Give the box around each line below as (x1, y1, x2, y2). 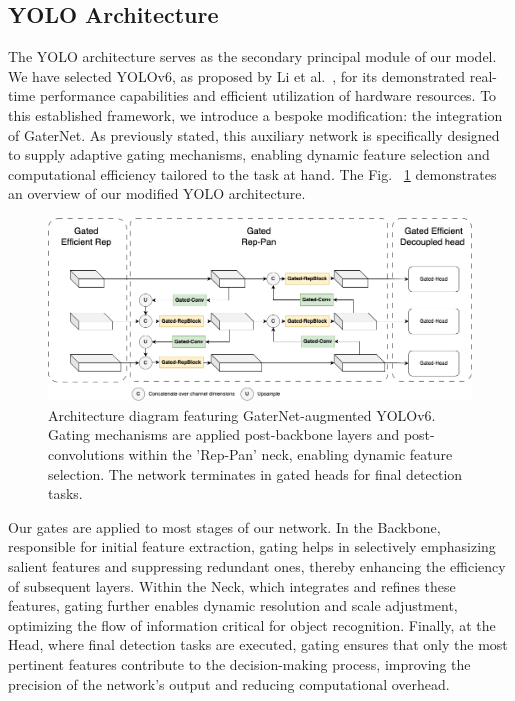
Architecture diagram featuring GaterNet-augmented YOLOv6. (48, 404, 436, 425)
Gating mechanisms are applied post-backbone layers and (48, 424, 400, 445)
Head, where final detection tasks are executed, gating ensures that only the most (8, 634, 508, 655)
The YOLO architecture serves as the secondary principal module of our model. (8, 46, 497, 67)
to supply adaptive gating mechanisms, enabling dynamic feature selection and (8, 144, 490, 165)
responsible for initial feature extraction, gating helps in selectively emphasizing (8, 536, 496, 557)
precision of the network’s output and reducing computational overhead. (8, 673, 450, 694)
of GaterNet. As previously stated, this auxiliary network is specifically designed (8, 124, 500, 145)
